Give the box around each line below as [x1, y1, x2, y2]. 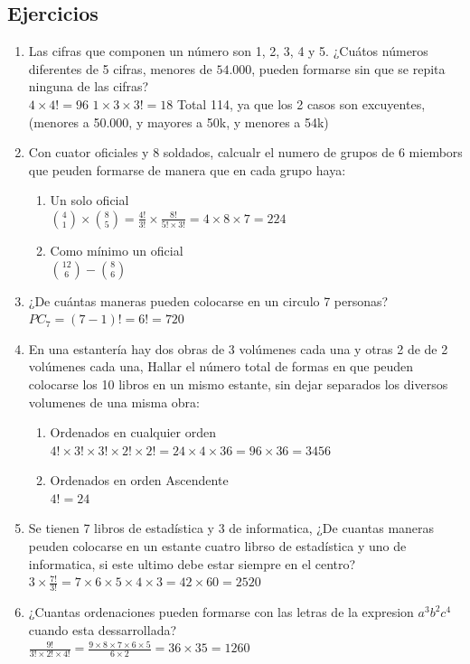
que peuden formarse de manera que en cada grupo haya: [28, 160, 346, 179]
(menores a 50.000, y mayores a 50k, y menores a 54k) [28, 112, 329, 131]
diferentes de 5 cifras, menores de [28, 59, 212, 78]
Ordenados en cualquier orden [50, 423, 216, 442]
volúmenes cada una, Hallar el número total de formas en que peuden [28, 357, 414, 376]
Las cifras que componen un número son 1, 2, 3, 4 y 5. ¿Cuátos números [28, 42, 428, 61]
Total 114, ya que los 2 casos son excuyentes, [176, 94, 426, 113]
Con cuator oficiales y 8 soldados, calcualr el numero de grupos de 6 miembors [28, 143, 463, 162]
